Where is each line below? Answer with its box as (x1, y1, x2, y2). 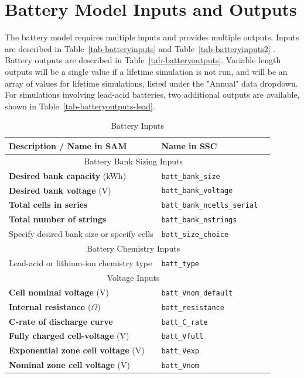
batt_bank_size (161, 172, 220, 181)
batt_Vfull (161, 332, 204, 341)
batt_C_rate (161, 318, 208, 327)
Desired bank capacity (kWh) (9, 169, 127, 181)
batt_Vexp (161, 347, 199, 356)
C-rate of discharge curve (9, 315, 113, 327)
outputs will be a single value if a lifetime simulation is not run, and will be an (5, 65, 288, 77)
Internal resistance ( (9, 300, 91, 312)
